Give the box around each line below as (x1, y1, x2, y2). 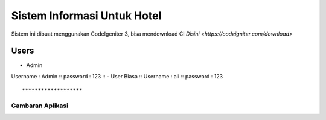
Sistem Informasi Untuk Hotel (11, 9, 162, 22)
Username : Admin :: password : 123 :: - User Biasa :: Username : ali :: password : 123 (11, 72, 223, 80)
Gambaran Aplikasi (11, 101, 69, 110)
